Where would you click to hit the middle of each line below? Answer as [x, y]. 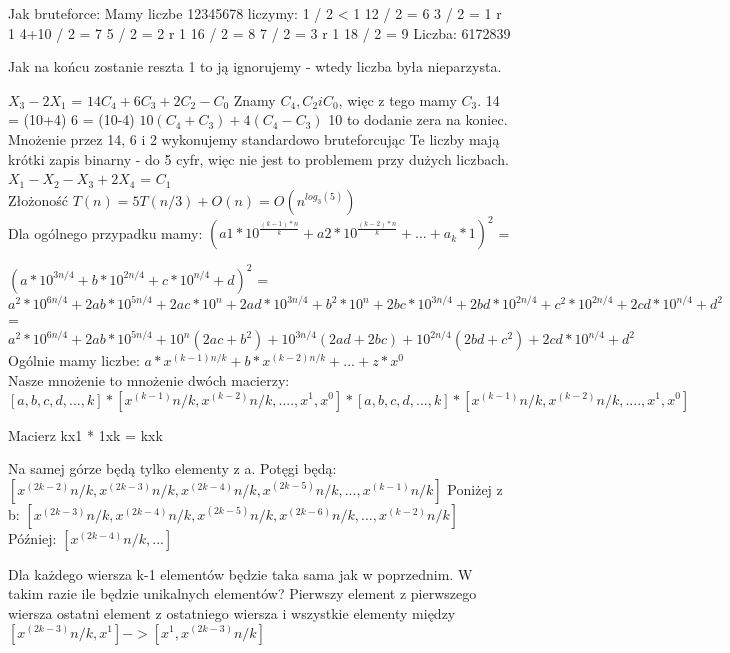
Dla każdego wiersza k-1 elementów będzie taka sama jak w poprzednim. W [240, 573]
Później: [32, 537]
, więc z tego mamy [397, 99]
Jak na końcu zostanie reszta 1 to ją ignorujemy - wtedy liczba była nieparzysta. [255, 66]
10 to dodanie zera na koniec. [418, 119]
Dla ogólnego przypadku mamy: [105, 232]
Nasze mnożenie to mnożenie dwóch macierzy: [149, 379]
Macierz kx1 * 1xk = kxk [85, 434]
